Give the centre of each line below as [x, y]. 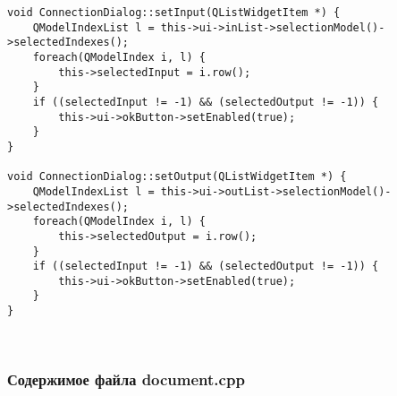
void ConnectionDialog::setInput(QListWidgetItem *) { [174, 13]
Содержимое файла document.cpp [126, 379]
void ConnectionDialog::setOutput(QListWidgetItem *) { [177, 177]
